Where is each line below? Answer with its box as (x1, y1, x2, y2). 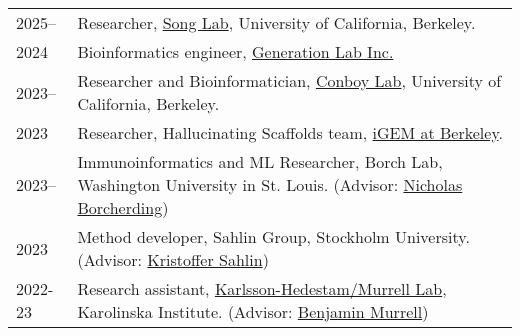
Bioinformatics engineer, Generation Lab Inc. (77, 40, 394, 63)
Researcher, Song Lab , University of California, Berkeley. (77, 11, 476, 34)
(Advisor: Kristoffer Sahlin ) (77, 248, 269, 271)
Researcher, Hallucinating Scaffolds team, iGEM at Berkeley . (77, 121, 503, 144)
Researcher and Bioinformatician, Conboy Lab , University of (77, 69, 502, 92)
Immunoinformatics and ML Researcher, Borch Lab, (77, 150, 443, 173)
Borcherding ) (77, 196, 169, 219)
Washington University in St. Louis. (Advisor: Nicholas (77, 173, 463, 196)
